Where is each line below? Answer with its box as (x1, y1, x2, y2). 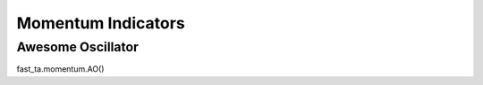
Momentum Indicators (16, 13, 185, 33)
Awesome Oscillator (16, 39, 139, 55)
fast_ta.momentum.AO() (16, 64, 105, 74)
